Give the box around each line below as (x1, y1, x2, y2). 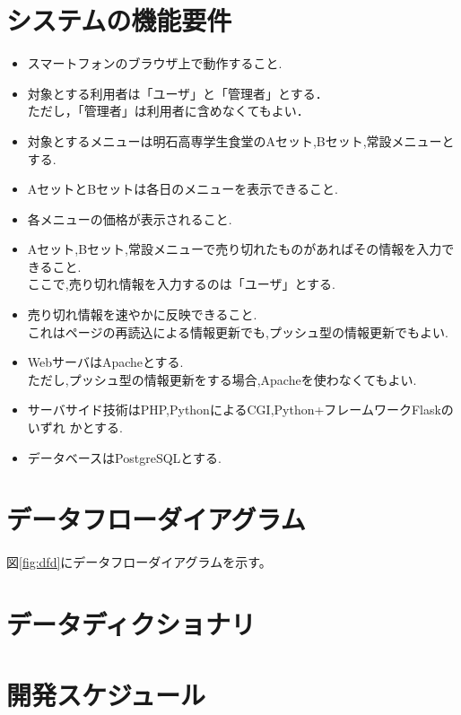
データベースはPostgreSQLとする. (27, 448, 222, 466)
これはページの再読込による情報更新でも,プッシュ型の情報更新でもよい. (27, 322, 448, 341)
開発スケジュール (6, 676, 206, 712)
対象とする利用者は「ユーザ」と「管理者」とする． (27, 83, 328, 102)
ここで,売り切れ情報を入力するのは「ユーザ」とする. (27, 275, 335, 293)
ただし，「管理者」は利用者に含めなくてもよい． (27, 101, 309, 120)
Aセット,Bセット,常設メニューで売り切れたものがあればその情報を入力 (27, 240, 442, 258)
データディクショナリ (6, 606, 257, 642)
